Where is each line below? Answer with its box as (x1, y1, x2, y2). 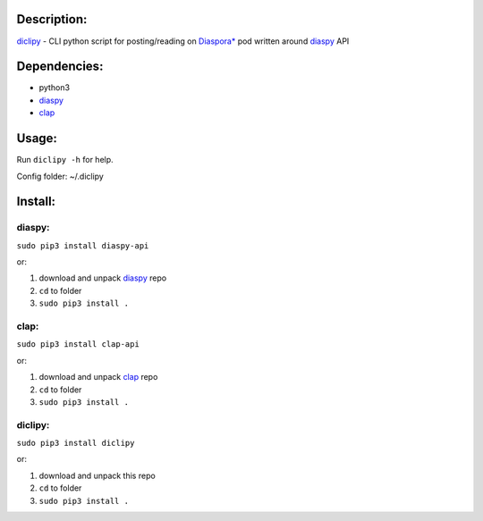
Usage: (16, 130, 58, 147)
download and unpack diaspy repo (38, 273, 167, 283)
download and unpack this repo (38, 470, 156, 481)
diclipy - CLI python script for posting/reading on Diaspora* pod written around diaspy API (16, 36, 350, 46)
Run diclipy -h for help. (16, 155, 114, 165)
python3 (38, 82, 71, 93)
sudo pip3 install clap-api (16, 340, 140, 349)
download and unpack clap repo (38, 372, 158, 382)
